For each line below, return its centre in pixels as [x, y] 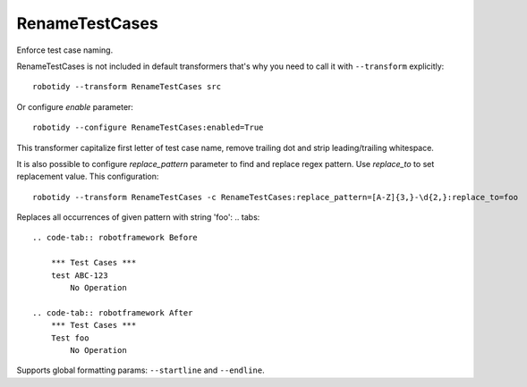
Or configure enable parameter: [75, 106]
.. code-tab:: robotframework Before [115, 238]
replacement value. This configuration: [88, 177]
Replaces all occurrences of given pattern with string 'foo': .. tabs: [138, 217]
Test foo [70, 338]
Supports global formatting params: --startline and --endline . [140, 370]
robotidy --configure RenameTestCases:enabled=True [148, 128]
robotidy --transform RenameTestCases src [127, 87]
